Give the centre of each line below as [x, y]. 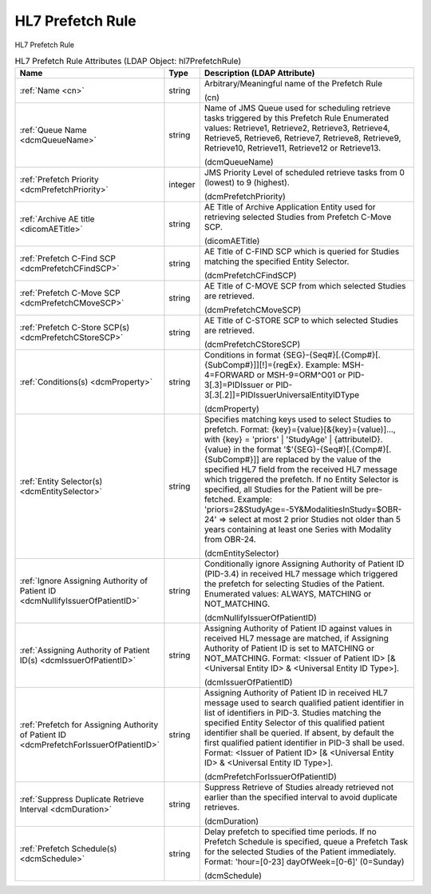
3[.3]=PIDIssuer [233, 385]
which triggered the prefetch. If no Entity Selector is [301, 480]
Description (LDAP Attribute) [259, 74]
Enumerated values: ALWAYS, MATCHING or [288, 594]
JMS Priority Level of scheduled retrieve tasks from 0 [304, 173]
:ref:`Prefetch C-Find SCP [67, 258]
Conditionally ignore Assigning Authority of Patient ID [304, 564]
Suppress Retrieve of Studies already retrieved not [299, 788]
